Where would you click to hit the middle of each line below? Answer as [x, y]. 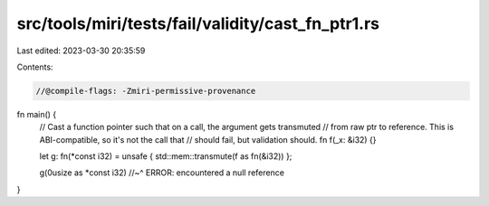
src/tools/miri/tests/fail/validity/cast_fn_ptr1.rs [198, 23]
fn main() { [37, 114]
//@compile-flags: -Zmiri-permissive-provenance [146, 91]
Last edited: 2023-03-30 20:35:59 [81, 51]
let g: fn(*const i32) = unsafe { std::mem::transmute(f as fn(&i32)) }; [166, 156]
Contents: [35, 67]
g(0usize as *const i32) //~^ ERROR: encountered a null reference [162, 173]
